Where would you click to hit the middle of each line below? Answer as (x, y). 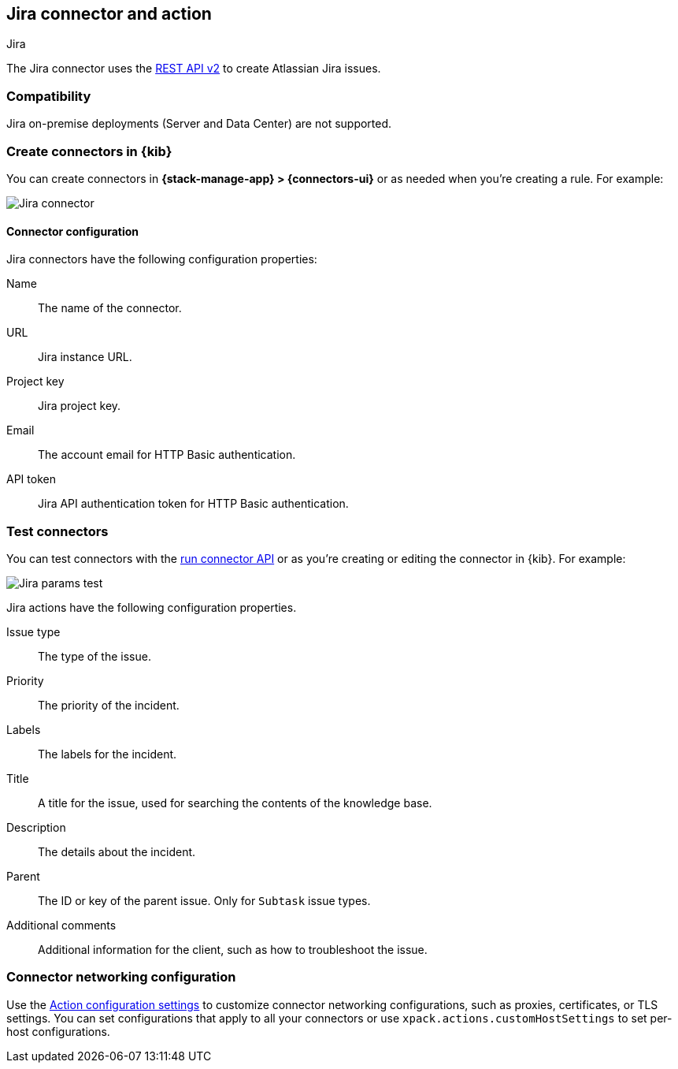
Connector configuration (72, 231)
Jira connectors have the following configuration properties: (162, 259)
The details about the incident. (117, 851)
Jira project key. (80, 406)
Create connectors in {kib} (89, 151)
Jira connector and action (109, 14)
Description (36, 827)
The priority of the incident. (109, 705)
